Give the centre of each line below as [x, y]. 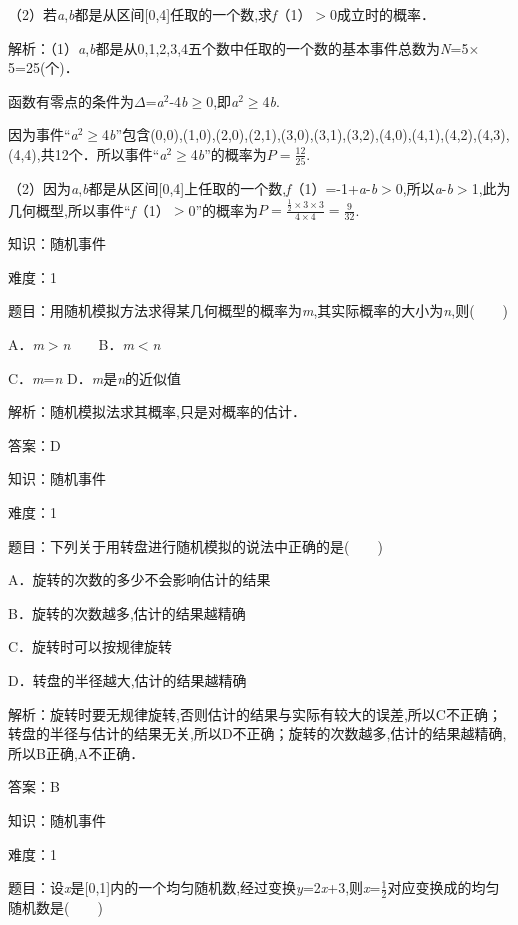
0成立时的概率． [383, 14]
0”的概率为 [223, 209]
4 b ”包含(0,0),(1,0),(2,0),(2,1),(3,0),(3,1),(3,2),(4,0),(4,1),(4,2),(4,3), [306, 134]
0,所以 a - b [424, 188]
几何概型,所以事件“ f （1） [89, 209]
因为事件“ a [43, 134]
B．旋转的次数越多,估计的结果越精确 [127, 612]
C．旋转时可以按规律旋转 [90, 646]
